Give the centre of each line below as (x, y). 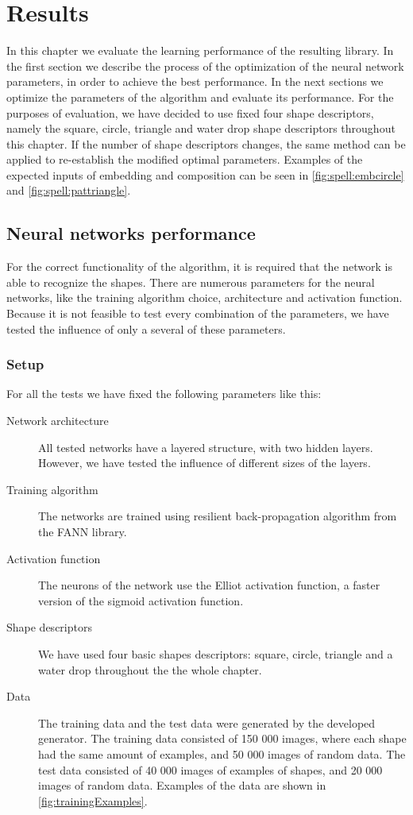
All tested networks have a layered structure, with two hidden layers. (206, 447)
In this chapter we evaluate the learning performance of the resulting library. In (200, 50)
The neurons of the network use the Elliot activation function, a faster (209, 585)
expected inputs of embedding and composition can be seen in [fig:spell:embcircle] (205, 174)
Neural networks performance (131, 233)
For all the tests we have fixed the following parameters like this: (164, 394)
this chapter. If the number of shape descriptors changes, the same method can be (206, 143)
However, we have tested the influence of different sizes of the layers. (205, 463)
